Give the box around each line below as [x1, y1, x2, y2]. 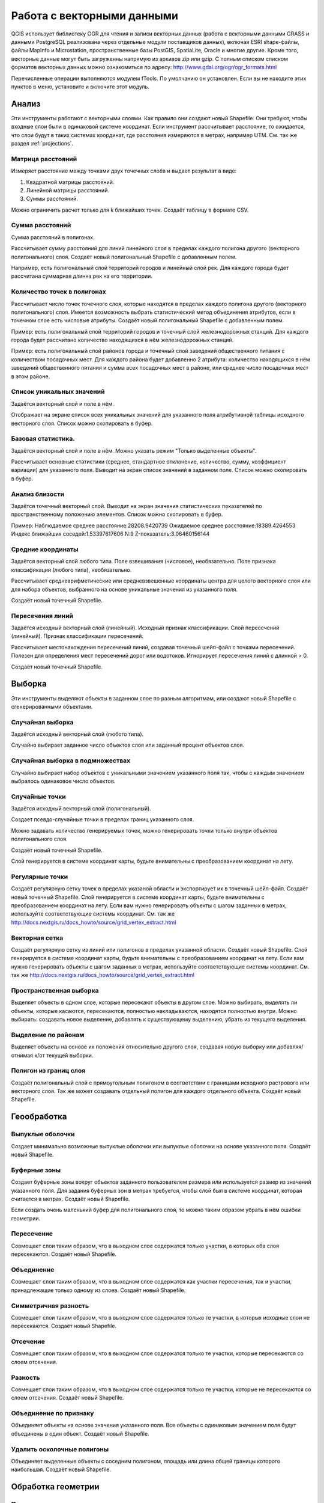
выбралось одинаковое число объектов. [11, 777, 116, 785]
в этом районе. [11, 373, 50, 380]
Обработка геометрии [11, 1482, 100, 1492]
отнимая [11, 1051, 34, 1059]
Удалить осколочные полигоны [11, 1445, 109, 1453]
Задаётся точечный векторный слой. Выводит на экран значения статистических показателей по [11, 503, 262, 510]
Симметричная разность [11, 1302, 89, 1310]
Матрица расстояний [11, 155, 77, 163]
